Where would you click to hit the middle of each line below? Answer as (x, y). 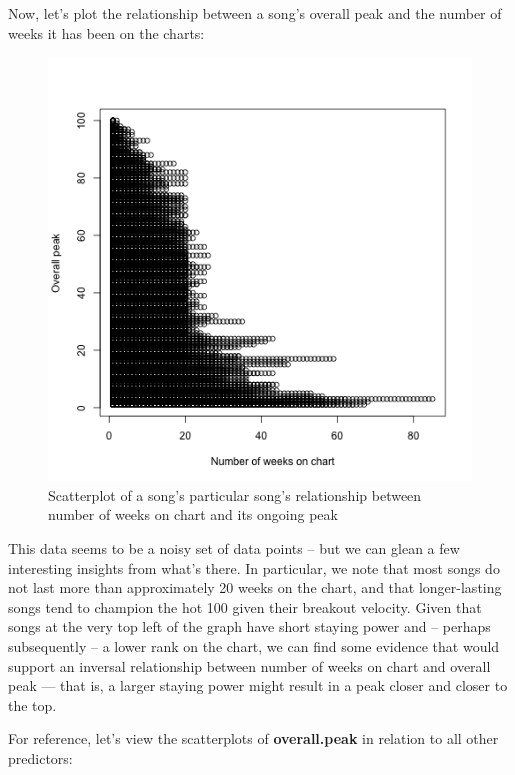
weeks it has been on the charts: (106, 32)
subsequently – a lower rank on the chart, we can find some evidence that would (254, 645)
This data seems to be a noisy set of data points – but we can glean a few (234, 547)
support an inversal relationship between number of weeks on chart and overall (249, 665)
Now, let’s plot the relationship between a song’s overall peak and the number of (255, 13)
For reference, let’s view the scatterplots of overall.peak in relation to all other (253, 738)
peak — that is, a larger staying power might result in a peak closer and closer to (258, 685)
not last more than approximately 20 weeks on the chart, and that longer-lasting (255, 587)
